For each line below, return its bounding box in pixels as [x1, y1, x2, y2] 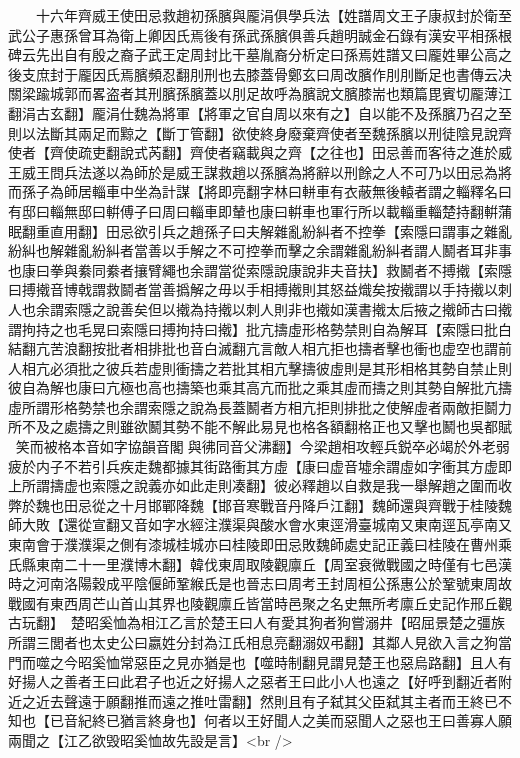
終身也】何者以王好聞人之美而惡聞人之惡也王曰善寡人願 [147, 710, 512, 731]
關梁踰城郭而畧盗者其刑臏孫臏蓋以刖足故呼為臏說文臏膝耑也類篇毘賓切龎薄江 [8, 83, 512, 104]
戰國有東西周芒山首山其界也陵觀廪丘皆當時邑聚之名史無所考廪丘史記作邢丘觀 [8, 592, 512, 613]
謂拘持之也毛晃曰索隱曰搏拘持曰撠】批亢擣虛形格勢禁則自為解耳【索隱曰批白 [8, 318, 512, 339]
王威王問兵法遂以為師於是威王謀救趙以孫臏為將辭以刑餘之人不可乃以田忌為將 [8, 161, 512, 182]
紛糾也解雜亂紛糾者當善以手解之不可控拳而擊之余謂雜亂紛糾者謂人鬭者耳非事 [8, 240, 512, 261]
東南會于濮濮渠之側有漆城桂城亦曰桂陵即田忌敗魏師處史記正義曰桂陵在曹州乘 [8, 534, 512, 555]
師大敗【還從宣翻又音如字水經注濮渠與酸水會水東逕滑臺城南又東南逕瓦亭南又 [8, 514, 512, 535]
